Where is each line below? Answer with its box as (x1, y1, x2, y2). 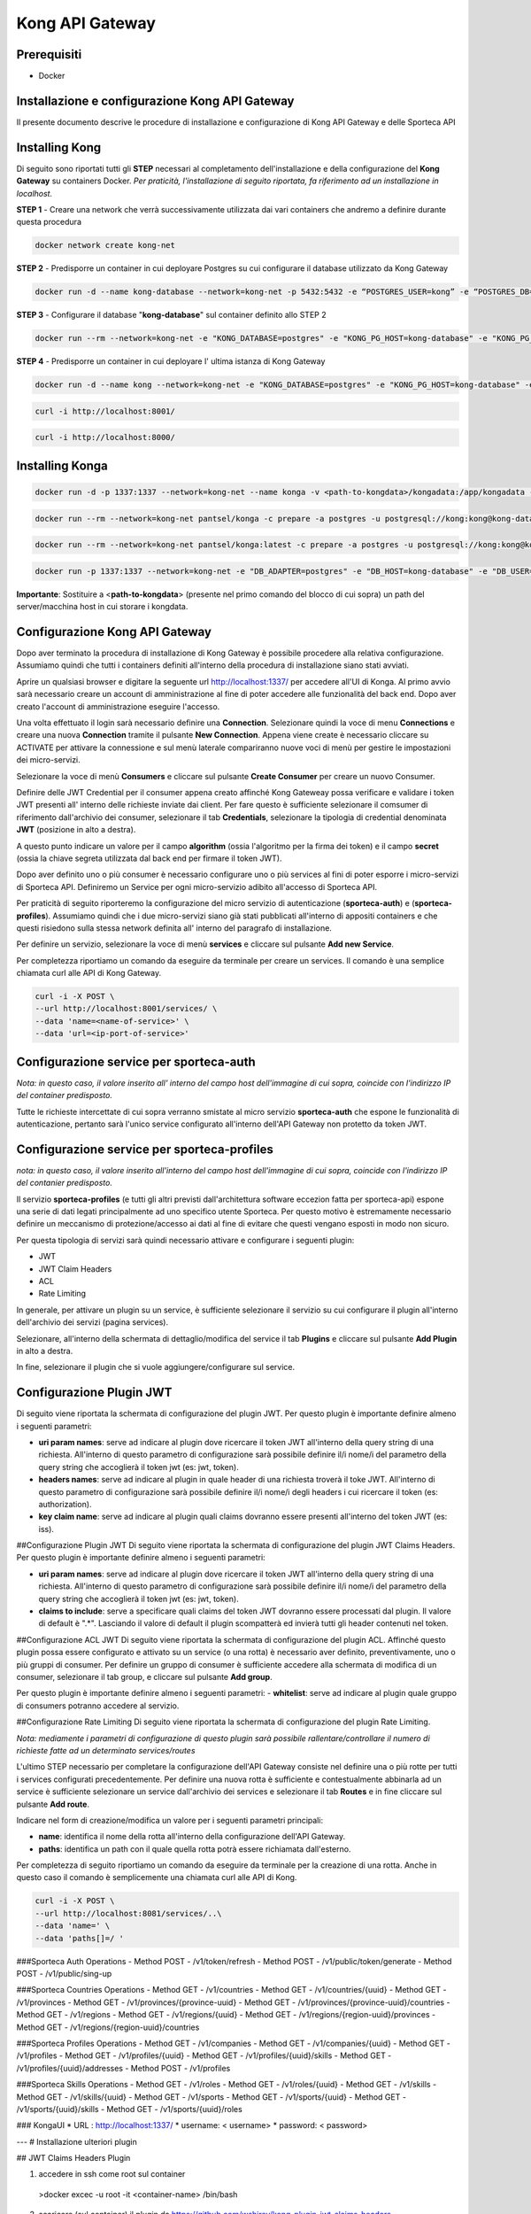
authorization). (38, 1498, 92, 1509)
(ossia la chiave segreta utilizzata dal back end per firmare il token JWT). (16, 853, 282, 863)
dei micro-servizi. (16, 755, 81, 765)
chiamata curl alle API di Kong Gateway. (16, 968, 162, 979)
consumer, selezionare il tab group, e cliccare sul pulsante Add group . (16, 1672, 273, 1682)
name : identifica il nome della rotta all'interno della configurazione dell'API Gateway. (38, 1831, 345, 1842)
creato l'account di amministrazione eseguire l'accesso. (16, 701, 220, 712)
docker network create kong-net (35, 240, 176, 251)
